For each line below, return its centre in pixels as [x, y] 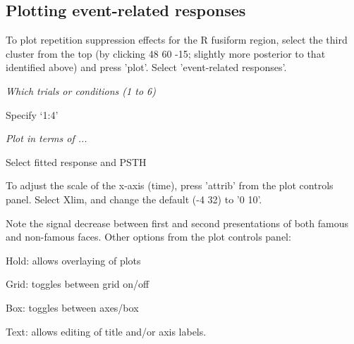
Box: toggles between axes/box [72, 307]
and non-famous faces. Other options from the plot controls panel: [148, 237]
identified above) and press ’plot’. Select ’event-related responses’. [146, 67]
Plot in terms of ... [47, 138]
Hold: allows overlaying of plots [73, 260]
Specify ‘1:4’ [32, 114]
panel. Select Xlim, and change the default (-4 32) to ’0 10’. [134, 199]
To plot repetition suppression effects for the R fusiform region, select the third [177, 40]
